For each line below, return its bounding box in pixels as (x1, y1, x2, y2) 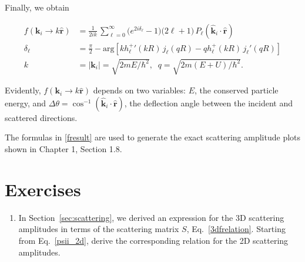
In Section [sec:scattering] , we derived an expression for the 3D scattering (18, 211, 284, 223)
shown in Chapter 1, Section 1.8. (5, 143, 122, 155)
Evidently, (5, 84, 41, 96)
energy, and (5, 96, 46, 109)
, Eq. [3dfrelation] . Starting (186, 223, 286, 235)
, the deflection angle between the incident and (124, 96, 293, 109)
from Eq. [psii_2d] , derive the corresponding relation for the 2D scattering (18, 234, 289, 246)
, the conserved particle (195, 84, 279, 96)
